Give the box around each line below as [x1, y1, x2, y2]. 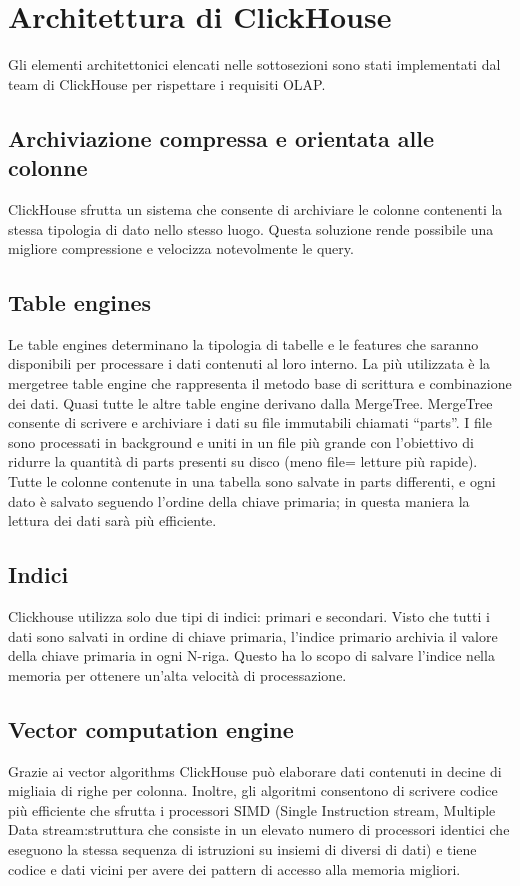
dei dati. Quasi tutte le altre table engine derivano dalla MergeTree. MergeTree [8, 392, 493, 413]
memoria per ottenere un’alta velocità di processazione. [8, 664, 347, 685]
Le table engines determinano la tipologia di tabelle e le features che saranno [8, 333, 479, 354]
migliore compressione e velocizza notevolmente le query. [8, 238, 354, 259]
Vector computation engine [8, 713, 294, 744]
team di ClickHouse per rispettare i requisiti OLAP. [8, 73, 326, 94]
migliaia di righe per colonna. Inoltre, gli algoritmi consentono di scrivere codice [8, 780, 498, 801]
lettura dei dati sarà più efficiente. [8, 510, 217, 531]
